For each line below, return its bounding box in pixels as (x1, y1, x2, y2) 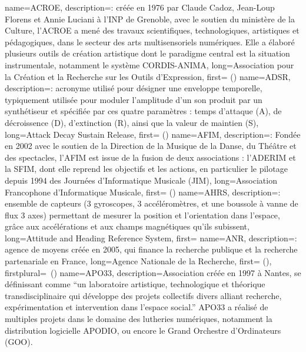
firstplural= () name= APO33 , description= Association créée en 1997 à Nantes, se (5, 266, 301, 278)
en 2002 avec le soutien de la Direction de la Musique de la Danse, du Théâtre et (5, 140, 297, 152)
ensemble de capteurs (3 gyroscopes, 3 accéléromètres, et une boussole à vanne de (5, 197, 298, 210)
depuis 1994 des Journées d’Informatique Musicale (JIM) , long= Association (5, 174, 277, 186)
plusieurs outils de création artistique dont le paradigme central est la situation (5, 47, 290, 59)
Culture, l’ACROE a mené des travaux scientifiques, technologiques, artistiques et (5, 24, 300, 36)
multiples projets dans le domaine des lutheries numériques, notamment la (5, 313, 272, 325)
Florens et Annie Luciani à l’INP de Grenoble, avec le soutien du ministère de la (5, 12, 295, 25)
